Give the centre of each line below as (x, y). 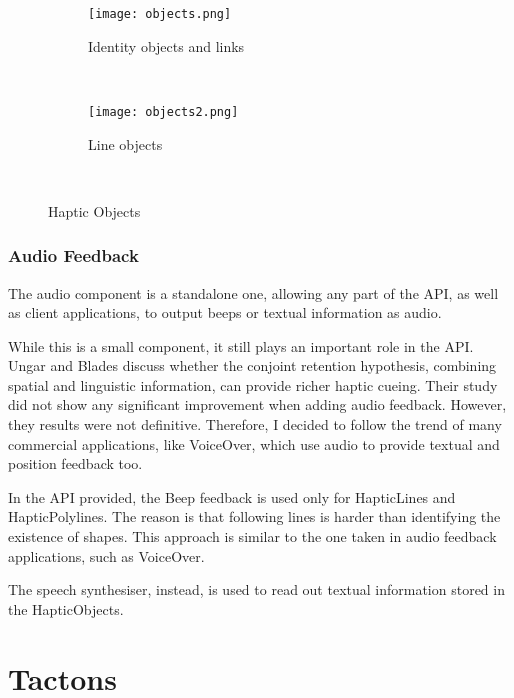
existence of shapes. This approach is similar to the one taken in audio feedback (252, 536)
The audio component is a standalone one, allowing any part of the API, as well (253, 292)
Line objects (125, 143)
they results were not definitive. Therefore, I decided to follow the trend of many (255, 424)
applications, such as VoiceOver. (106, 555)
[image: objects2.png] (163, 111)
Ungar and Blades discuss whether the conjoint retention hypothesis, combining (252, 365)
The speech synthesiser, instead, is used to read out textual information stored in (256, 589)
